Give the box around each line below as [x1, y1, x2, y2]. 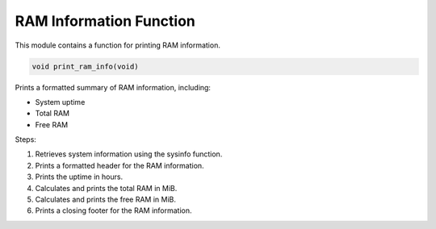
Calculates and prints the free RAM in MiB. [35, 194, 177, 205]
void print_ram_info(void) [31, 61, 139, 71]
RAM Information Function [15, 12, 195, 30]
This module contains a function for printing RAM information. [15, 40, 221, 50]
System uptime [35, 97, 86, 106]
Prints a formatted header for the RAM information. [35, 160, 205, 170]
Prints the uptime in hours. [35, 172, 124, 181]
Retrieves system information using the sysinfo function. [35, 149, 223, 159]
